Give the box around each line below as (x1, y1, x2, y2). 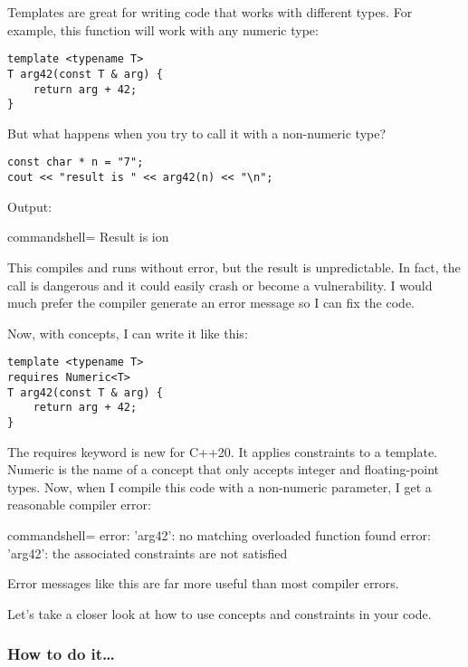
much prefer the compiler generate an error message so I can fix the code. (7, 293, 415, 312)
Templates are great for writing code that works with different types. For (7, 3, 413, 21)
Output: (7, 196, 53, 215)
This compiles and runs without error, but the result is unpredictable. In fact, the (7, 257, 461, 276)
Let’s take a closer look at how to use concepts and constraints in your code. (7, 604, 432, 623)
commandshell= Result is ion (7, 227, 169, 246)
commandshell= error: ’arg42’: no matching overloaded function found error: (7, 525, 431, 544)
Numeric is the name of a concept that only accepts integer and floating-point (7, 460, 439, 479)
